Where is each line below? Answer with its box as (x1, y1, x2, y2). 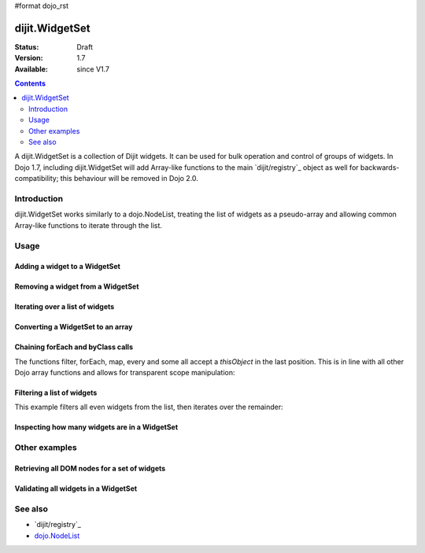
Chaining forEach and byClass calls (14, 342, 134, 352)
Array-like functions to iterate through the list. (14, 220, 163, 230)
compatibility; (14, 174, 59, 183)
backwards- (360, 162, 400, 172)
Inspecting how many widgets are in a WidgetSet (14, 422, 179, 432)
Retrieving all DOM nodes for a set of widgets (14, 464, 166, 474)
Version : (14, 53, 43, 63)
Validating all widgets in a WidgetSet (14, 484, 138, 493)
